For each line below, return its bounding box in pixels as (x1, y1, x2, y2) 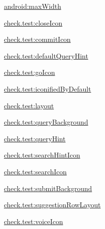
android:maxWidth (4, 1, 61, 11)
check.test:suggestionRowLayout (4, 199, 101, 210)
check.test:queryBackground (4, 117, 88, 127)
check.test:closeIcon (4, 17, 63, 28)
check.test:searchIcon (4, 166, 67, 176)
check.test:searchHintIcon (4, 150, 80, 160)
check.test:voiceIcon (4, 216, 63, 226)
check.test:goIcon (4, 67, 55, 77)
